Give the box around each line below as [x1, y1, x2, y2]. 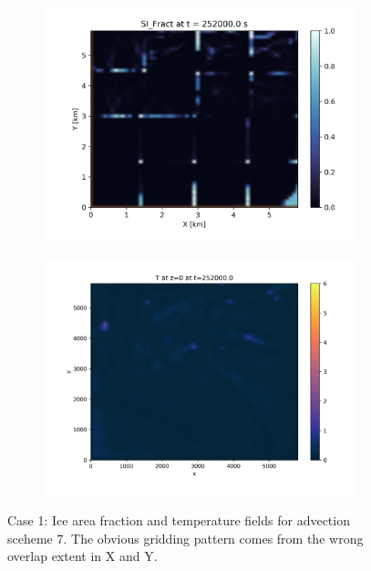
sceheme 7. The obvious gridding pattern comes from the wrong [7, 528, 364, 547]
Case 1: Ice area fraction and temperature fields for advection [7, 511, 350, 530]
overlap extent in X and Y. [7, 546, 158, 566]
